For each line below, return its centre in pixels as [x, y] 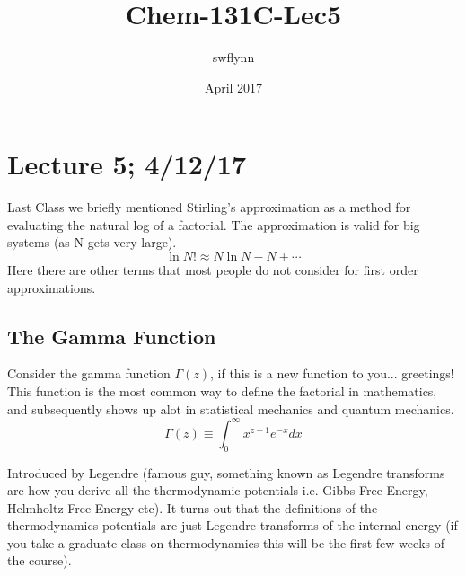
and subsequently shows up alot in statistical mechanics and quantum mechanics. [231, 408]
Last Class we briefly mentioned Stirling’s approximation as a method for [209, 207]
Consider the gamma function [89, 373]
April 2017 [233, 87]
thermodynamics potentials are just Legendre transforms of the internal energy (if [233, 525]
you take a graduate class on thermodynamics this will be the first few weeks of [226, 542]
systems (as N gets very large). [92, 242]
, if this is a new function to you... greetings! [332, 373]
